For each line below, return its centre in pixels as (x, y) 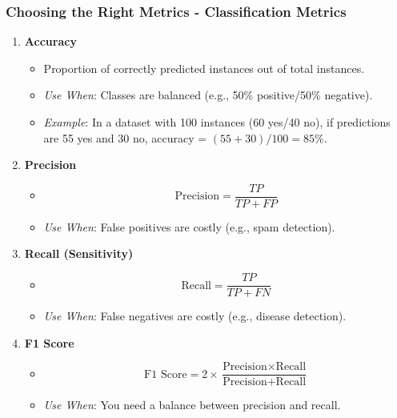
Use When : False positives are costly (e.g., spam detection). (189, 226)
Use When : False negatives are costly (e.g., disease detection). (195, 316)
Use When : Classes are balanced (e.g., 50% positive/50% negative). (208, 95)
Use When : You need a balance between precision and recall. (192, 405)
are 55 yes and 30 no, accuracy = (125, 137)
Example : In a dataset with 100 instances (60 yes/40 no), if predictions (217, 122)
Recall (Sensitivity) (79, 253)
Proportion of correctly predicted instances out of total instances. (204, 68)
